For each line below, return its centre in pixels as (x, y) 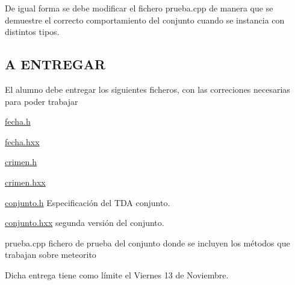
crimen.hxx (25, 182)
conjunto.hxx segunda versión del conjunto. (85, 223)
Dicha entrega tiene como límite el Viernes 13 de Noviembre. (117, 274)
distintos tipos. (32, 32)
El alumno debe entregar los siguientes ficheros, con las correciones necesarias (147, 89)
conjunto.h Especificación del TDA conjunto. (88, 202)
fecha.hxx (22, 141)
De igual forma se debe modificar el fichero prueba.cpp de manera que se (139, 8)
